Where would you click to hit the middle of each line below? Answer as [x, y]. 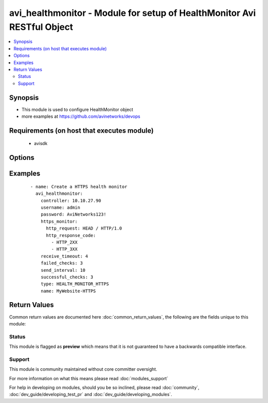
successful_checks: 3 [67, 277]
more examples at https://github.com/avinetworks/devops [81, 116]
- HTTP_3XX [65, 249]
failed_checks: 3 [62, 263]
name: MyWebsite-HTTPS [68, 291]
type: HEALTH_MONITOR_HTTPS [75, 284]
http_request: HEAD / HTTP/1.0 [84, 228]
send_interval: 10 [63, 270]
